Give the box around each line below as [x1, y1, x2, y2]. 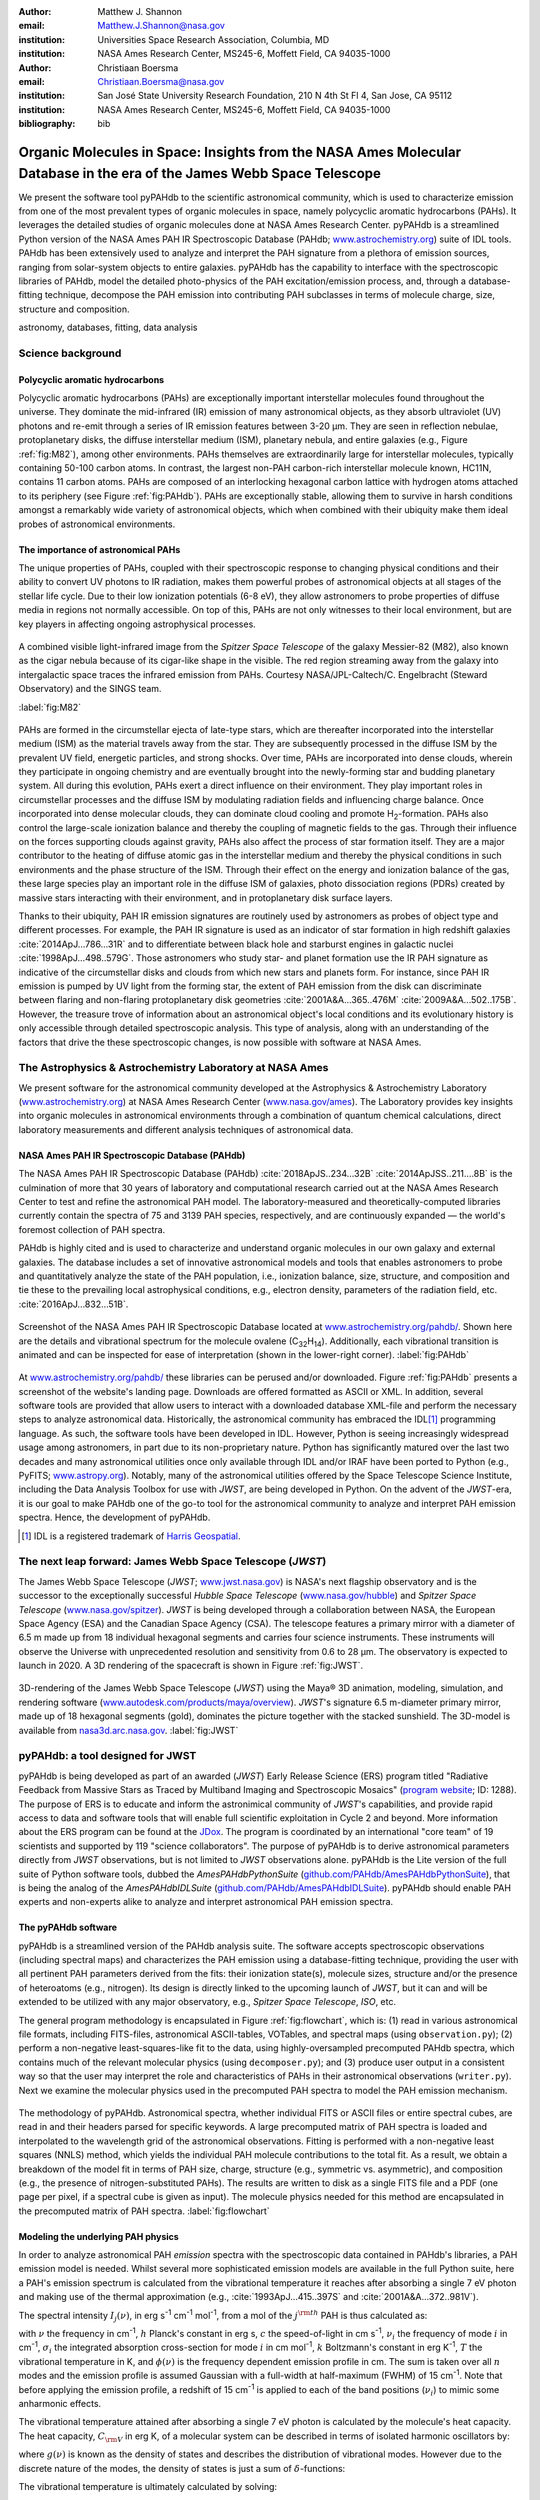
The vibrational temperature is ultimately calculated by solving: [18, 2480, 278, 2492]
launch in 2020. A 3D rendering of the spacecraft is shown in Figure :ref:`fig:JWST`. [18, 1660, 364, 1672]
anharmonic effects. [18, 2398, 102, 2409]
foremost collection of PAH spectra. [18, 1223, 166, 1235]
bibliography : [18, 118, 76, 130]
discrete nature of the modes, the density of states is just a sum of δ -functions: [18, 2462, 346, 2474]
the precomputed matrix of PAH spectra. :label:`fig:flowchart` [18, 2205, 270, 2217]
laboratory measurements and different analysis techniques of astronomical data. [18, 1123, 354, 1135]
